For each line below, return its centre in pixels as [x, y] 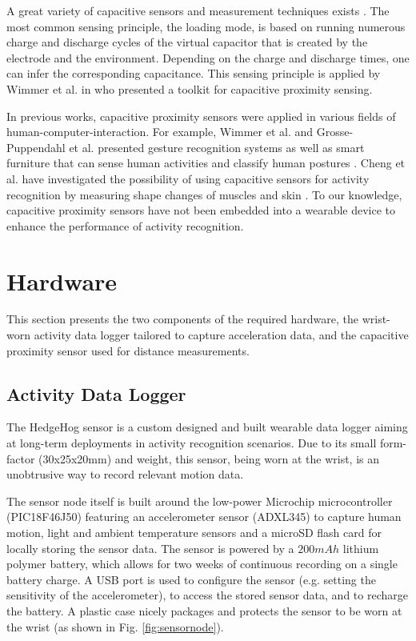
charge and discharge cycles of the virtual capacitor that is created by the [187, 42]
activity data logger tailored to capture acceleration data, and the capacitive [221, 335]
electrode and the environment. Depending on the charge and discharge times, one [208, 57]
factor [21, 458]
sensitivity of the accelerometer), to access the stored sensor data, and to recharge [207, 595]
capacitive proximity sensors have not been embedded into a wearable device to [201, 210]
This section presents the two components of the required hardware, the [182, 319]
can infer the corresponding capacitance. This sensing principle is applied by [194, 73]
